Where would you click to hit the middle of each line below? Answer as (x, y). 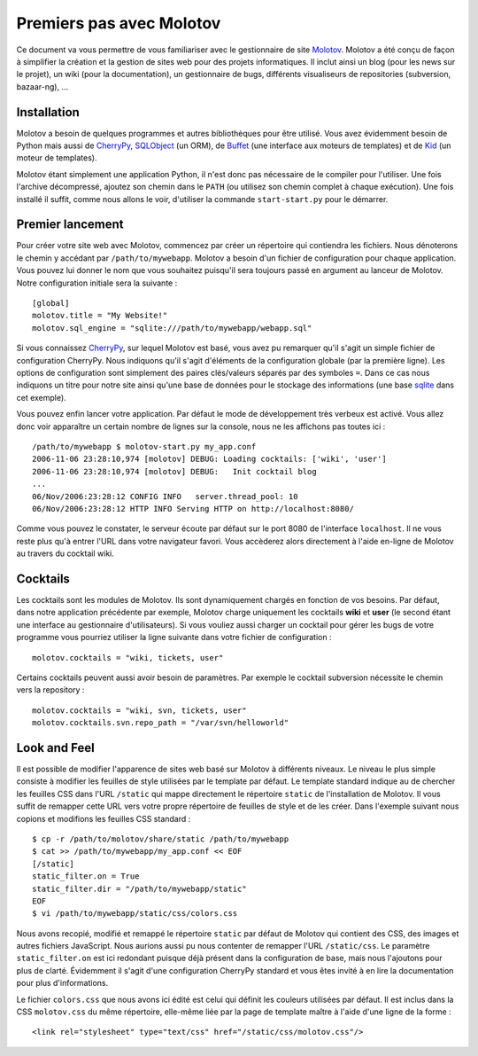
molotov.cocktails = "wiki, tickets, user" (128, 657)
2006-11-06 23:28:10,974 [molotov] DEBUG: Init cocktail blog (175, 471)
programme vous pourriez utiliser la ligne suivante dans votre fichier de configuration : (174, 638)
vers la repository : (50, 690)
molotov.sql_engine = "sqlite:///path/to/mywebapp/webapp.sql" (172, 328)
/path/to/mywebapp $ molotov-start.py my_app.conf (144, 446)
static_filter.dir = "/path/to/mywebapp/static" (139, 888)
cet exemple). (41, 397)
